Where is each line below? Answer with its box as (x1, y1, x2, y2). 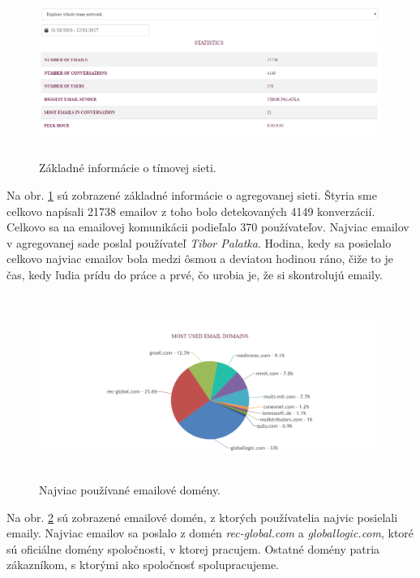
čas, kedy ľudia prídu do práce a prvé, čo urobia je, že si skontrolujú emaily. (6, 266, 384, 283)
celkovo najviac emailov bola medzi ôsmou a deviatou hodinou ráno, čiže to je (6, 250, 393, 267)
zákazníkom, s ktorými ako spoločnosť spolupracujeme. (6, 556, 279, 573)
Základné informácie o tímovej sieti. (39, 159, 216, 176)
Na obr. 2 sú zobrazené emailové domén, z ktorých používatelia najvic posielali (6, 508, 398, 525)
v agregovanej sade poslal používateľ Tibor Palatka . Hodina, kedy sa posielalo (6, 234, 392, 251)
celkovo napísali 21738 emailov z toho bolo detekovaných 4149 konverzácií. (6, 202, 375, 219)
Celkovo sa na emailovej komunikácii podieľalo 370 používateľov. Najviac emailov (6, 218, 409, 235)
